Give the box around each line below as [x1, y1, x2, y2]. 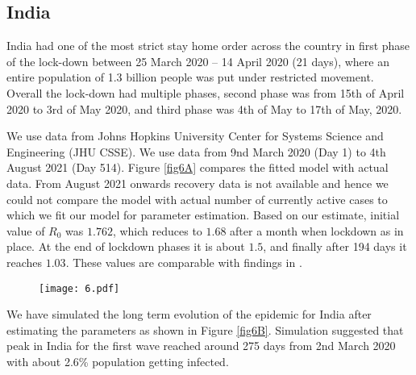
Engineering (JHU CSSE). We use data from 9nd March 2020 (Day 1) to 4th [6, 143, 386, 160]
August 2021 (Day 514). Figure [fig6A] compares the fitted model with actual [6, 159, 389, 176]
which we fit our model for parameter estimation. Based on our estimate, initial [6, 206, 400, 223]
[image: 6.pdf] [39, 282, 120, 294]
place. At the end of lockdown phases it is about [6, 238, 245, 255]
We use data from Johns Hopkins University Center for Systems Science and [6, 127, 384, 144]
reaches [6, 253, 43, 270]
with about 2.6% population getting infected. [6, 352, 229, 369]
